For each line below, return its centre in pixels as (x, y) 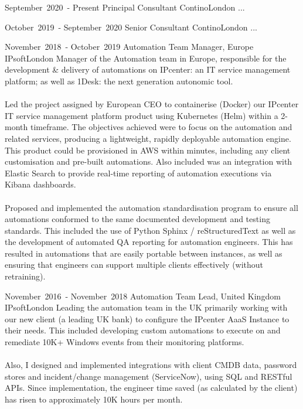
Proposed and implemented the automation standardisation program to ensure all (151, 207)
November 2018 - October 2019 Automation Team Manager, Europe (129, 47)
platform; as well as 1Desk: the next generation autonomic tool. (119, 81)
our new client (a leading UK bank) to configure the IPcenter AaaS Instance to (147, 318)
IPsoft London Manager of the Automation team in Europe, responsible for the (146, 58)
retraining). (25, 276)
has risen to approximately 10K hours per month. (94, 399)
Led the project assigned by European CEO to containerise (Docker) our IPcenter (152, 104)
